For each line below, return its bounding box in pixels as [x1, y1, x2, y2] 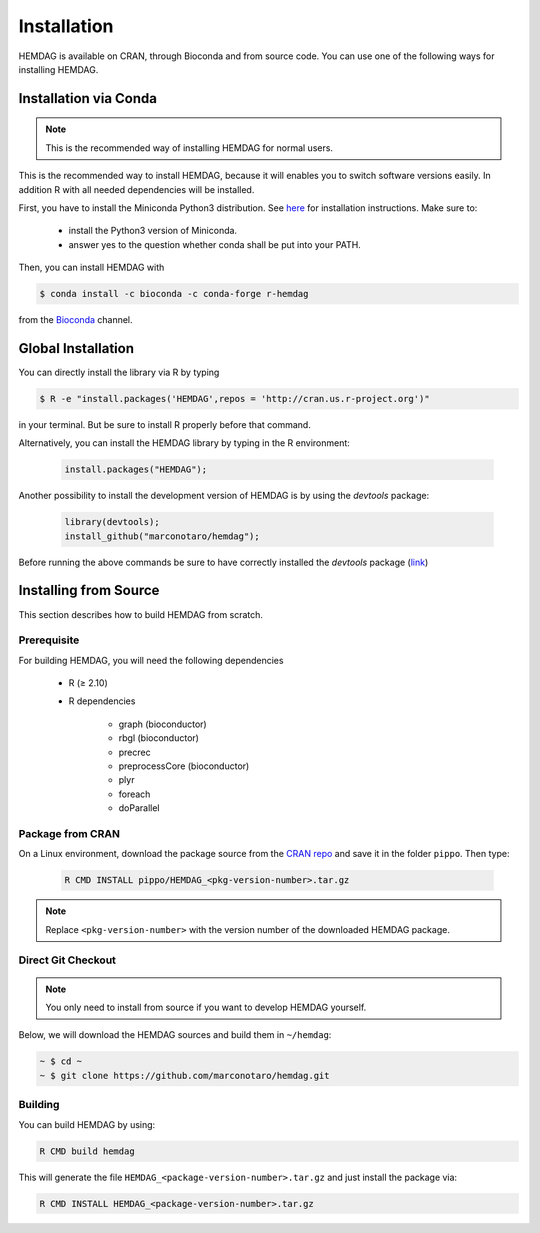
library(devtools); [64, 516, 160, 528]
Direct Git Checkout [18, 953, 117, 967]
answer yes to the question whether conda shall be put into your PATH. [68, 238, 362, 250]
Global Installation [18, 340, 135, 357]
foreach [118, 788, 151, 800]
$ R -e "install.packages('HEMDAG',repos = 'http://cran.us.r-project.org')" [39, 393, 430, 404]
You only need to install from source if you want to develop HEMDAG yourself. [45, 1001, 367, 1014]
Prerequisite [18, 633, 80, 647]
